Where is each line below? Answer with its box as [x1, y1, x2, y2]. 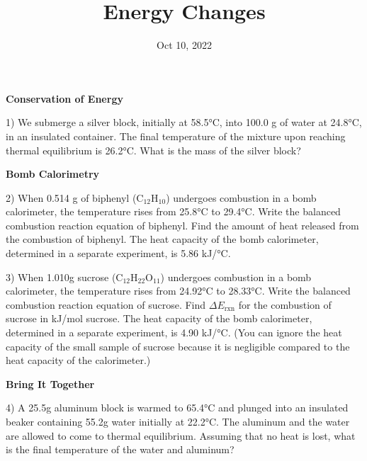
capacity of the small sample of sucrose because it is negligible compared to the [6, 338, 350, 353]
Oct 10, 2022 [157, 38, 212, 52]
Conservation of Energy [6, 91, 123, 106]
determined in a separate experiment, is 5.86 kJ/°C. [6, 246, 231, 261]
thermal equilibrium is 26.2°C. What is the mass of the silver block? [6, 142, 301, 157]
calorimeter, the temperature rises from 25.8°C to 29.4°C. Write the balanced [6, 204, 341, 219]
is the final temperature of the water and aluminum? [6, 442, 235, 457]
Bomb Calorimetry [6, 166, 100, 181]
